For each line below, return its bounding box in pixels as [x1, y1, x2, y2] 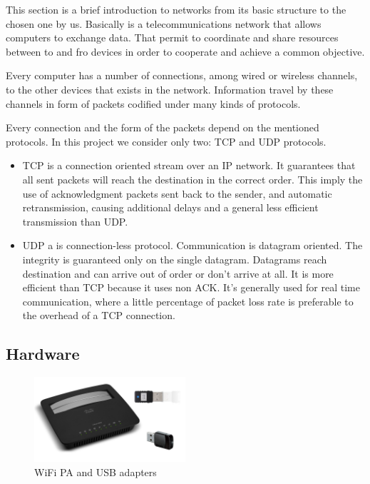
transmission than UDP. [22, 213, 128, 228]
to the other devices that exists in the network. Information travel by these [6, 81, 334, 96]
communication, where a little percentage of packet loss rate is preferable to [22, 293, 354, 308]
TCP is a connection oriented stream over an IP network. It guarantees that [22, 158, 356, 173]
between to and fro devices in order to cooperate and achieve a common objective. [6, 44, 365, 59]
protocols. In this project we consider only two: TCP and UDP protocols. [6, 133, 327, 148]
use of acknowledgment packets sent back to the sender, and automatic [22, 186, 332, 201]
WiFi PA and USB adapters [34, 464, 157, 479]
